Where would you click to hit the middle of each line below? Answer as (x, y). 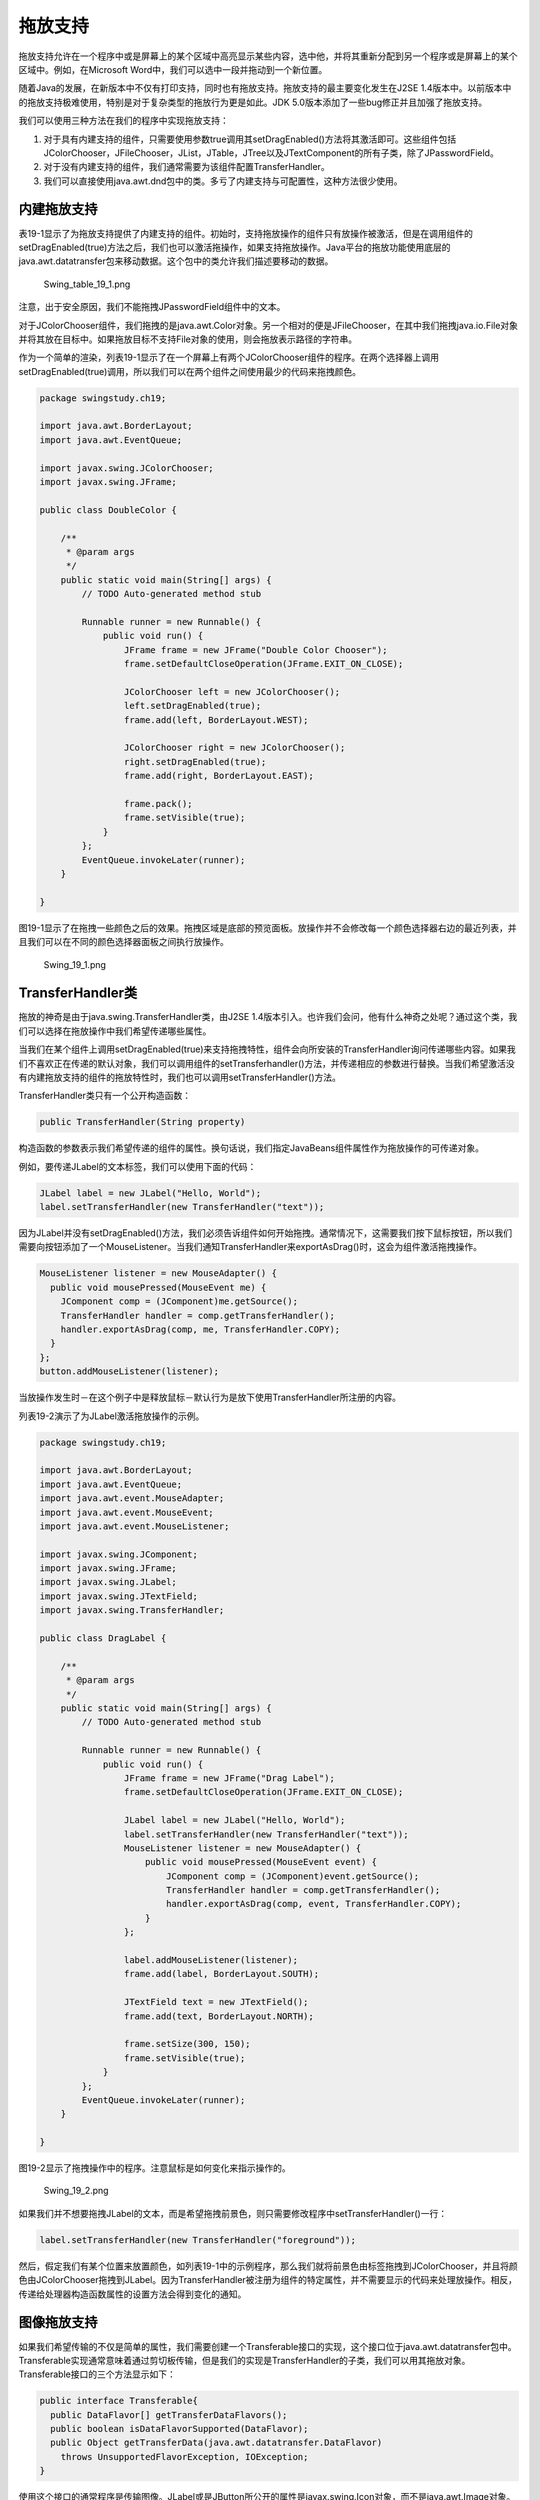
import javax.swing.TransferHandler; (132, 1610)
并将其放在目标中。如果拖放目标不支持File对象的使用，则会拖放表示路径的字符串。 (188, 339)
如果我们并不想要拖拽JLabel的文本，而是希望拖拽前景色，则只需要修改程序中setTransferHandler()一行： (233, 2213)
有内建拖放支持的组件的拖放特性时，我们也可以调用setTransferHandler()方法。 (180, 1077)
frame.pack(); (158, 804)
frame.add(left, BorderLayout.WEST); (216, 719)
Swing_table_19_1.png (87, 284)
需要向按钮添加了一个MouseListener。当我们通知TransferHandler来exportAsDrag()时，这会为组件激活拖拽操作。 (250, 1247)
